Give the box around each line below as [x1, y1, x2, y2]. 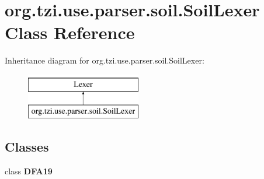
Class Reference [5, 20, 135, 44]
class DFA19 [5, 165, 53, 177]
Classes [5, 138, 49, 156]
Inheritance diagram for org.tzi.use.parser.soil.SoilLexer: [5, 54, 204, 66]
